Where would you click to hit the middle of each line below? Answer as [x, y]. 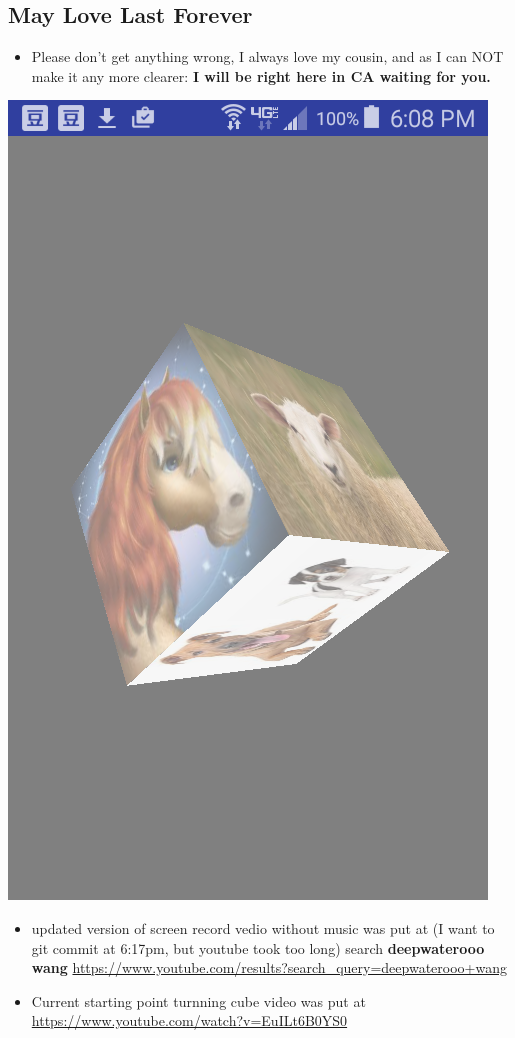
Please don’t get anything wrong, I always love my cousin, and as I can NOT [267, 56]
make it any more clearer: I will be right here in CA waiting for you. [261, 75]
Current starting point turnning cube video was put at [198, 1000]
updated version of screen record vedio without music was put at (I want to [263, 927]
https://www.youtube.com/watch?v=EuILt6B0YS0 [189, 1020]
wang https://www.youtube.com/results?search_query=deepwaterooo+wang [269, 967]
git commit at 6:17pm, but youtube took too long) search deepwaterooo [258, 947]
